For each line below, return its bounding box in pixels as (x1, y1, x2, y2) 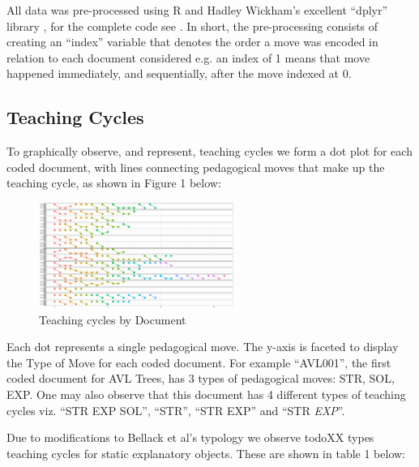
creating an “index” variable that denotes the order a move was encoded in (6, 33, 378, 50)
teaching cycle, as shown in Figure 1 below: (6, 174, 221, 191)
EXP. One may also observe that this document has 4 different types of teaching (6, 386, 406, 402)
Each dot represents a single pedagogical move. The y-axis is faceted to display (6, 338, 399, 355)
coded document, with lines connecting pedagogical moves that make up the (6, 158, 385, 175)
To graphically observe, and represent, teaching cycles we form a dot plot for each (6, 143, 413, 160)
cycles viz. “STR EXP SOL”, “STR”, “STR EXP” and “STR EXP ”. (6, 401, 345, 418)
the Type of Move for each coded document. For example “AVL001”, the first (6, 353, 391, 371)
